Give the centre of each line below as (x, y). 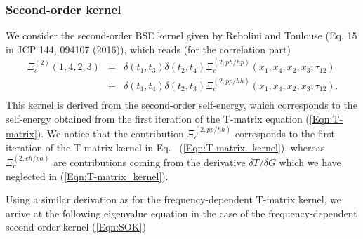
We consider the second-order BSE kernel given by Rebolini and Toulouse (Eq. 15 (181, 35)
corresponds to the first (285, 134)
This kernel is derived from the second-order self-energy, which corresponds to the (181, 105)
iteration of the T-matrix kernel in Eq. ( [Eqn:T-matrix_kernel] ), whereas (165, 147)
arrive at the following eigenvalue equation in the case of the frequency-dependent (181, 213)
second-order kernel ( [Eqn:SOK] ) (76, 227)
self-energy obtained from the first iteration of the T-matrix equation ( (158, 118)
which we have (310, 162)
